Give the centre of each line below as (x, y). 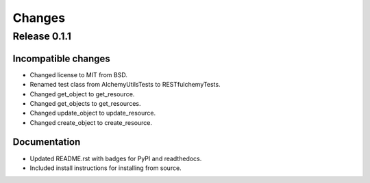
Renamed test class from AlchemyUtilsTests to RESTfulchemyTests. (125, 85)
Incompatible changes (62, 58)
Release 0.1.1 (42, 36)
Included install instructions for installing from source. (106, 168)
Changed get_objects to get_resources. (85, 103)
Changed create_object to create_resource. (91, 122)
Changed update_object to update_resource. (93, 113)
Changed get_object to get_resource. (82, 94)
